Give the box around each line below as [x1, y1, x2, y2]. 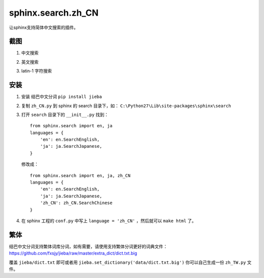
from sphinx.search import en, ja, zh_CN [30, 173, 131, 178]
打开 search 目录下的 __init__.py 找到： [21, 112, 109, 117]
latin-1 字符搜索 [21, 68, 52, 74]
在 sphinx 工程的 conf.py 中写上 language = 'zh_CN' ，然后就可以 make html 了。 [21, 218, 197, 224]
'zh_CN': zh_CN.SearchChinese [40, 200, 112, 206]
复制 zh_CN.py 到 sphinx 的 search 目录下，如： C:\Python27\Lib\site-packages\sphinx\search [21, 103, 231, 109]
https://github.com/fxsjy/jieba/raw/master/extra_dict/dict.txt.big [9, 250, 137, 256]
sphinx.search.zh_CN [9, 7, 99, 18]
